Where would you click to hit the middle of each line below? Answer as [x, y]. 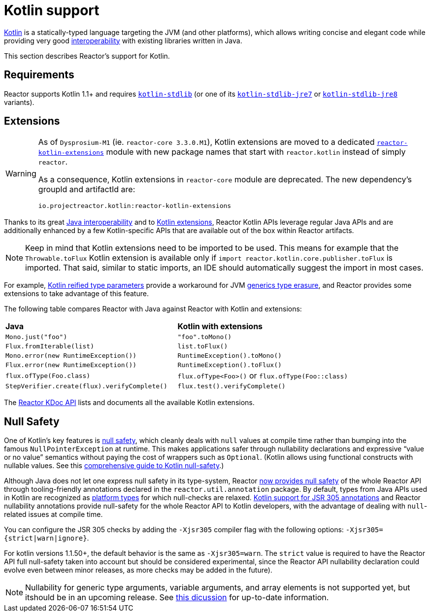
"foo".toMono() [205, 337]
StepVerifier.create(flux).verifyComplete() [86, 386]
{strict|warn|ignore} [46, 538]
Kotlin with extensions [220, 326]
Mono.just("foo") [36, 337]
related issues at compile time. [53, 514]
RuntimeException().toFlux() [230, 365]
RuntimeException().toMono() [230, 356]
